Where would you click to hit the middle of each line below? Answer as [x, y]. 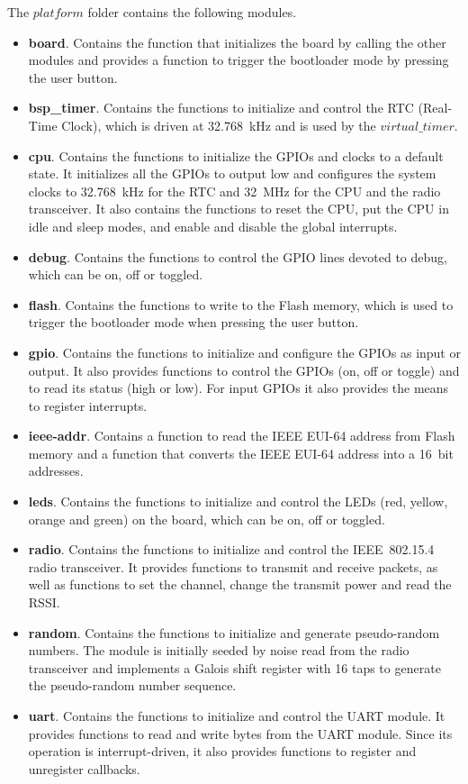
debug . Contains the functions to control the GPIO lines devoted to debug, [238, 256]
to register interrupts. [88, 405]
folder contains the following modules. [192, 12]
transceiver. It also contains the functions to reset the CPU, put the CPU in [238, 209]
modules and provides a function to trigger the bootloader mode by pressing [238, 60]
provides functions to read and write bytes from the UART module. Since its [240, 733]
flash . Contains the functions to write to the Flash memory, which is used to [241, 304]
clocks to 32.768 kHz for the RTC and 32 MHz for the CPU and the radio [234, 191]
